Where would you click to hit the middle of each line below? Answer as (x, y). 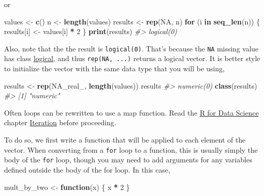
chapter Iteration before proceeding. (60, 122)
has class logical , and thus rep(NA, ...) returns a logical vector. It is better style (132, 58)
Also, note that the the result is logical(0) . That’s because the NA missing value (131, 48)
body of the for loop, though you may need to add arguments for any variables (128, 160)
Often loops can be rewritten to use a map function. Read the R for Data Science (131, 112)
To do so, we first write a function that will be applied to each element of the (125, 140)
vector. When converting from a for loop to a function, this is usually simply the (131, 149)
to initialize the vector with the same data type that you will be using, (114, 68)
